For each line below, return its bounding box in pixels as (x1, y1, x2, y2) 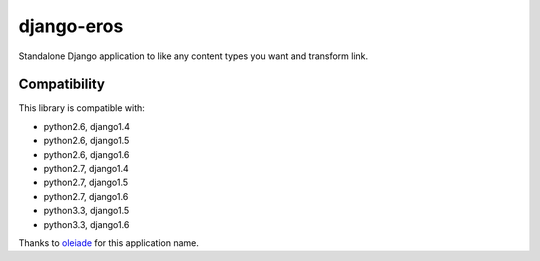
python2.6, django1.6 (43, 148, 130, 160)
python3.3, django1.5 (43, 205, 130, 217)
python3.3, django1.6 (43, 218, 130, 230)
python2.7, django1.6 (43, 190, 129, 202)
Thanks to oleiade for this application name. (18, 236, 200, 249)
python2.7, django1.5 (43, 176, 129, 189)
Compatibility (18, 76, 105, 93)
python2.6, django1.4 (43, 120, 130, 132)
